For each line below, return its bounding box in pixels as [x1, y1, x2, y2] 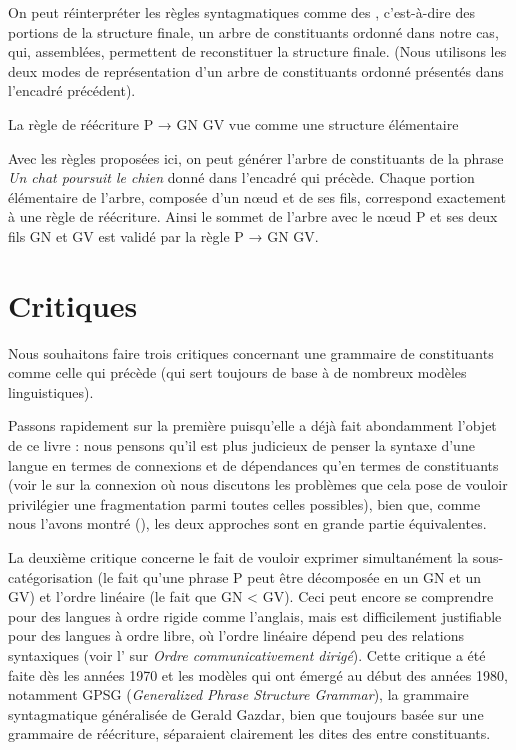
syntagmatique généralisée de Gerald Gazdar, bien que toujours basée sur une [8, 703, 484, 724]
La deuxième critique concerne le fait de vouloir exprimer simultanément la [8, 547, 469, 567]
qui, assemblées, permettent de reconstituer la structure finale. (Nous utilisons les [8, 41, 507, 62]
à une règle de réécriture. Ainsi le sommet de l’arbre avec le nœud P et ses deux [8, 206, 498, 227]
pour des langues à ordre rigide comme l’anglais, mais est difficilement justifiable [8, 605, 502, 626]
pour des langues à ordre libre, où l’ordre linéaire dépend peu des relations [8, 625, 465, 646]
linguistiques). [8, 381, 94, 402]
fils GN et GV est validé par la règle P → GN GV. [8, 225, 319, 246]
